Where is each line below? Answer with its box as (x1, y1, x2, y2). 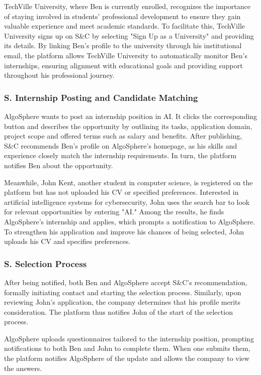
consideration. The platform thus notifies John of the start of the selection (4, 306, 233, 317)
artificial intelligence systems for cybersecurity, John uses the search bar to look (4, 196, 250, 207)
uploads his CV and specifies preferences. (4, 236, 131, 246)
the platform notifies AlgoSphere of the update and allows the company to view (4, 353, 249, 363)
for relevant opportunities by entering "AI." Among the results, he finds (4, 206, 224, 217)
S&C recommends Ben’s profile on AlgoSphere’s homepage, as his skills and (4, 140, 237, 151)
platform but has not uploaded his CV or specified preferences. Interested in (4, 187, 239, 197)
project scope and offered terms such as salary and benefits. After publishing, (4, 131, 242, 141)
